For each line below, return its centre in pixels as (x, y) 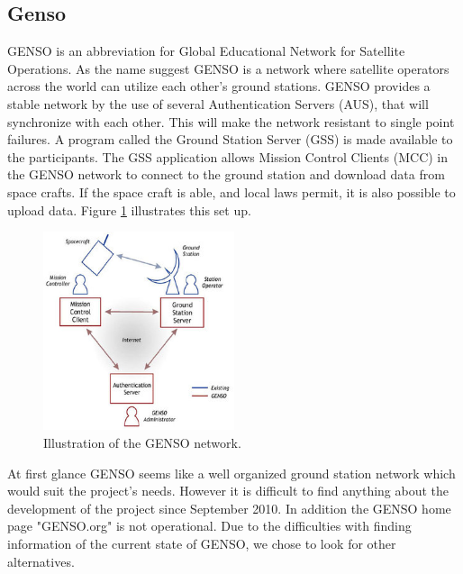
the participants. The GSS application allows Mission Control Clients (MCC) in (228, 156)
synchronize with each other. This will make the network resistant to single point (231, 121)
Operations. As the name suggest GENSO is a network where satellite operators (228, 68)
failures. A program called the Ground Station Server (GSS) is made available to (230, 139)
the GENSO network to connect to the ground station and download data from (226, 174)
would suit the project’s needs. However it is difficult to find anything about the (228, 491)
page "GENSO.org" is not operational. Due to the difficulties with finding (209, 526)
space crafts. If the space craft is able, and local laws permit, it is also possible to (231, 191)
